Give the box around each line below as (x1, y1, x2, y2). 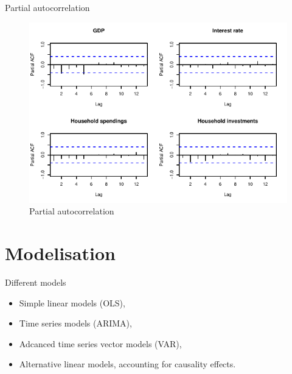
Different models (5, 275, 66, 288)
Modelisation (5, 241, 116, 266)
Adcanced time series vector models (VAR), (19, 337, 182, 350)
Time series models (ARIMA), (19, 317, 132, 330)
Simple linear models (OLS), (19, 296, 125, 309)
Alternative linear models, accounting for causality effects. (19, 358, 236, 370)
